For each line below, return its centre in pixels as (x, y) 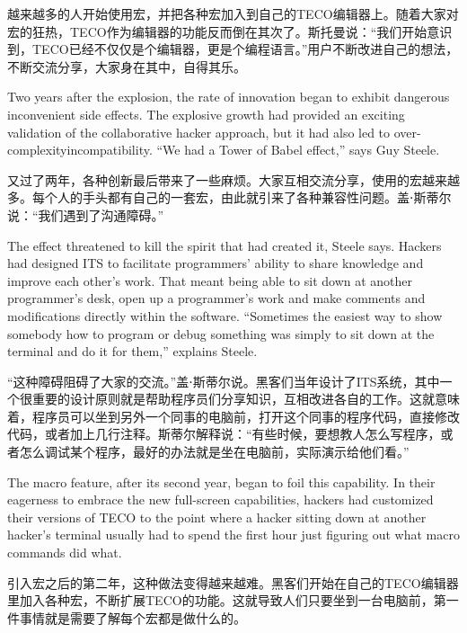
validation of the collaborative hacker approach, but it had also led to (199, 132)
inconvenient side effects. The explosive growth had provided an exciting (206, 114)
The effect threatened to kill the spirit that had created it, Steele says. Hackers (225, 245)
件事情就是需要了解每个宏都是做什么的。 (127, 617)
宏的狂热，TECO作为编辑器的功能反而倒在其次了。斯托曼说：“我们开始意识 (230, 31)
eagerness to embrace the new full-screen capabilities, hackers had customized (220, 499)
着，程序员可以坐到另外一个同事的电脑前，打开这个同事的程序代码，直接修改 (233, 416)
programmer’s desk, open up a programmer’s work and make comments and (216, 298)
